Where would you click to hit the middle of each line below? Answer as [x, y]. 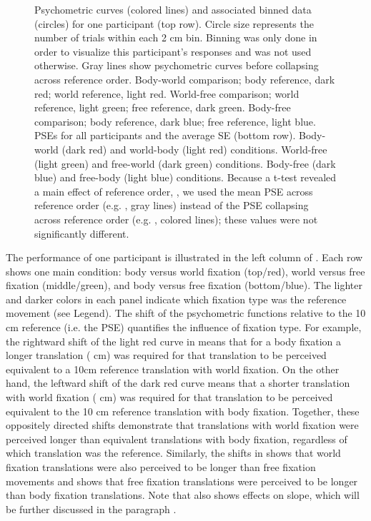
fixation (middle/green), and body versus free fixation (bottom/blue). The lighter [184, 285]
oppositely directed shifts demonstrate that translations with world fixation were [182, 425]
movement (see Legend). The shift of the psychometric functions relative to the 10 [186, 313]
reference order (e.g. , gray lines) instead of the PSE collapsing [172, 205]
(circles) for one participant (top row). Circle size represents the [174, 23]
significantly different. [82, 233]
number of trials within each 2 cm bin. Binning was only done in [176, 37]
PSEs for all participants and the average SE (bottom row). [165, 135]
